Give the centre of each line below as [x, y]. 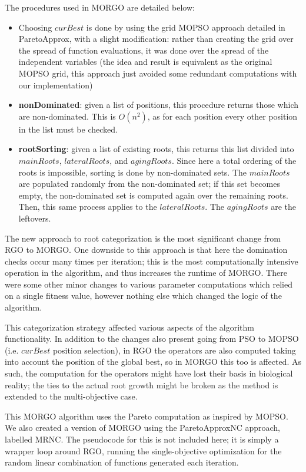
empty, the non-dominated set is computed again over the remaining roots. [153, 195]
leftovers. [35, 218]
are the [284, 207]
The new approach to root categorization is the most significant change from [143, 238]
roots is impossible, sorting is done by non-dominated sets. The [133, 172]
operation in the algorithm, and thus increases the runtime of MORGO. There [146, 273]
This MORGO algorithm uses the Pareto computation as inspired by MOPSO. [147, 416]
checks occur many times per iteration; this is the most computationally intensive [152, 261]
